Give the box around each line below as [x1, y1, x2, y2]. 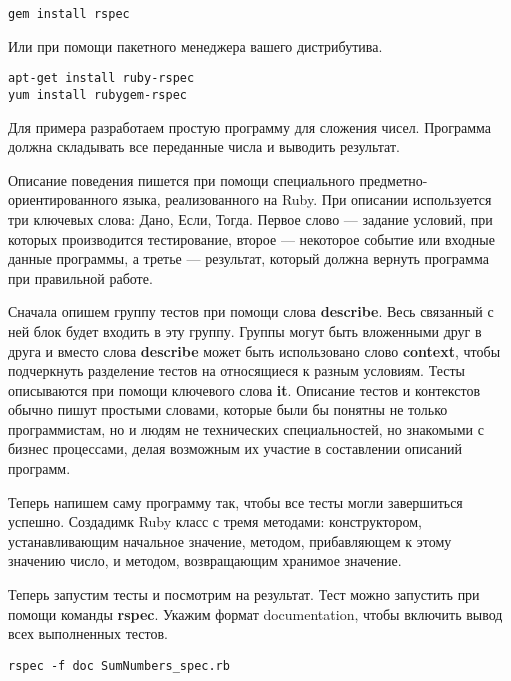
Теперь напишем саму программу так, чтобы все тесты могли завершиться [8, 491, 463, 512]
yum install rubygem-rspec [8, 87, 187, 102]
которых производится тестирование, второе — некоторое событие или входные [8, 228, 495, 249]
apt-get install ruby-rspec [8, 71, 195, 86]
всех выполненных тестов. [8, 623, 169, 644]
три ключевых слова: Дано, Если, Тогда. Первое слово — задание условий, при [8, 208, 493, 229]
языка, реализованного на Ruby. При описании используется [122, 189, 492, 210]
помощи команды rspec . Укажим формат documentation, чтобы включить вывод [8, 603, 503, 624]
